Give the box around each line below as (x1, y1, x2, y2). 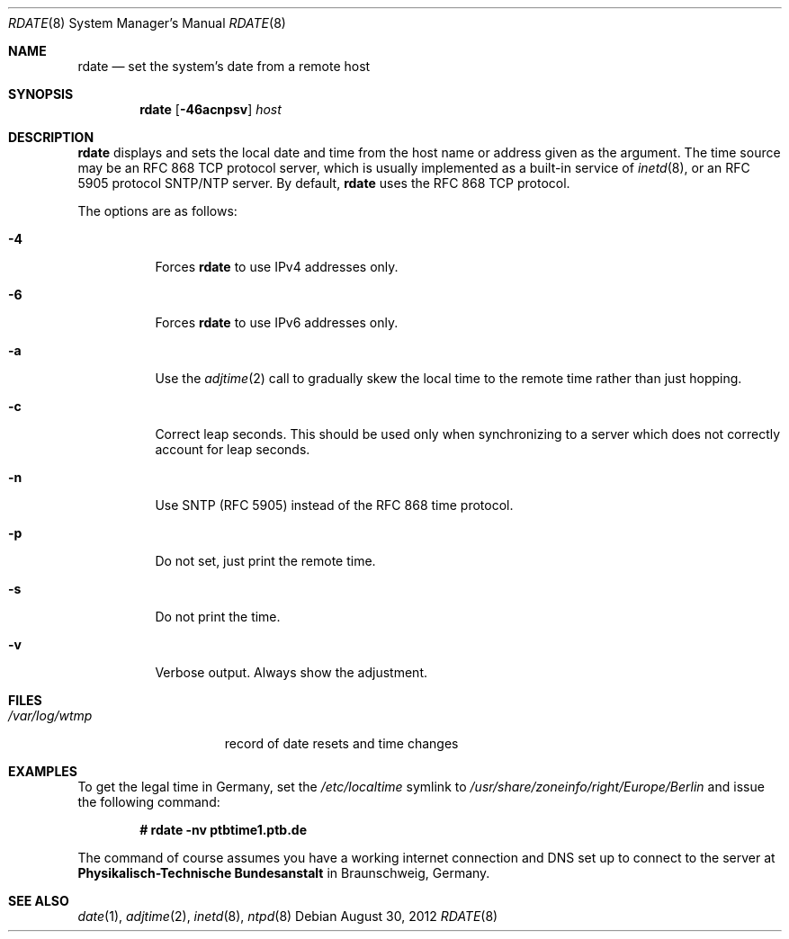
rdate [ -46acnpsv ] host (139, 102, 282, 117)
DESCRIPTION (8, 130, 94, 145)
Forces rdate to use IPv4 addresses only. (155, 259, 399, 274)
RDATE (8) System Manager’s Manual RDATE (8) (8, 15, 286, 31)
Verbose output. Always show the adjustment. (155, 665, 428, 680)
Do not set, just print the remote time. (155, 553, 376, 568)
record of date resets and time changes (224, 736, 459, 751)
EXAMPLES (8, 764, 77, 779)
